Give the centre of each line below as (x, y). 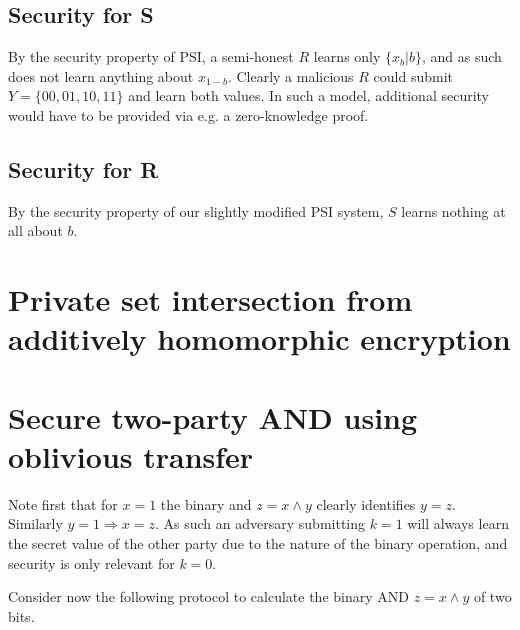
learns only (347, 56)
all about (35, 230)
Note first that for (63, 503)
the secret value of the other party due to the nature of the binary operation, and (258, 543)
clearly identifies (366, 503)
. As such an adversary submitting (260, 523)
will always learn (458, 523)
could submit (413, 75)
